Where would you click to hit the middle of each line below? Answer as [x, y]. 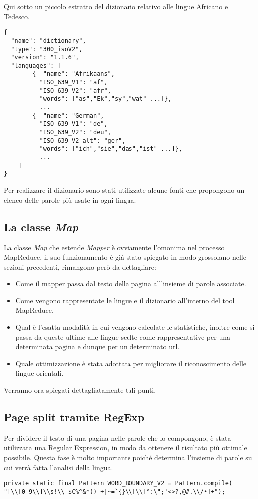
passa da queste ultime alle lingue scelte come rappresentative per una [123, 337]
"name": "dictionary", [49, 41]
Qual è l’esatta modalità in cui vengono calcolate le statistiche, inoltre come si [135, 327]
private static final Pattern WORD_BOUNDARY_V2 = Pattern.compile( [118, 483]
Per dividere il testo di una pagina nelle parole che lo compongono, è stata [118, 437]
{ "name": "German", [68, 116]
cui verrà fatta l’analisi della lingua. [59, 467]
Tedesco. [17, 16]
